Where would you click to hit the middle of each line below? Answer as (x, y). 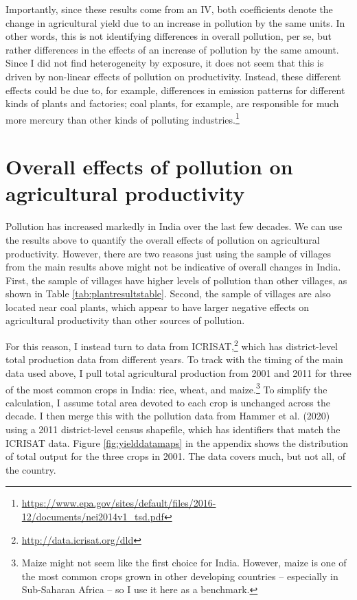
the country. (31, 469)
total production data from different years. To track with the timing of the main (174, 359)
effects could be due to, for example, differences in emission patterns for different (175, 90)
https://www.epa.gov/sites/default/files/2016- (119, 503)
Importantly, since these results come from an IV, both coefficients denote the (169, 9)
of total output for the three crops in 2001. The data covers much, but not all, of (175, 456)
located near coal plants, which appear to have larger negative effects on (158, 307)
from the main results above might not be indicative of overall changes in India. (173, 267)
